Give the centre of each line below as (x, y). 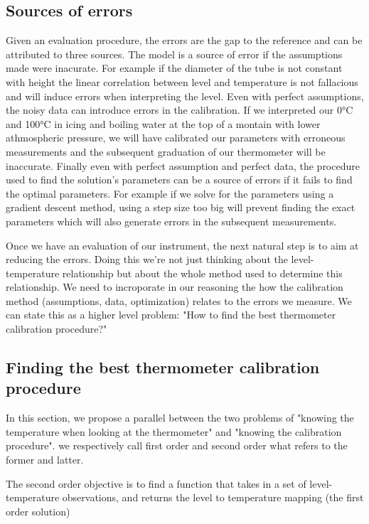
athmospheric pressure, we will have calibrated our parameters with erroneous (176, 138)
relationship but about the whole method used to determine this (202, 273)
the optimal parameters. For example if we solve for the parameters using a (170, 193)
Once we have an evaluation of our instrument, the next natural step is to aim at (182, 245)
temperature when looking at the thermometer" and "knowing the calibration (174, 431)
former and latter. (45, 460)
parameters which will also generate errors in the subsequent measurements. (171, 221)
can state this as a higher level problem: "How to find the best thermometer (171, 315)
